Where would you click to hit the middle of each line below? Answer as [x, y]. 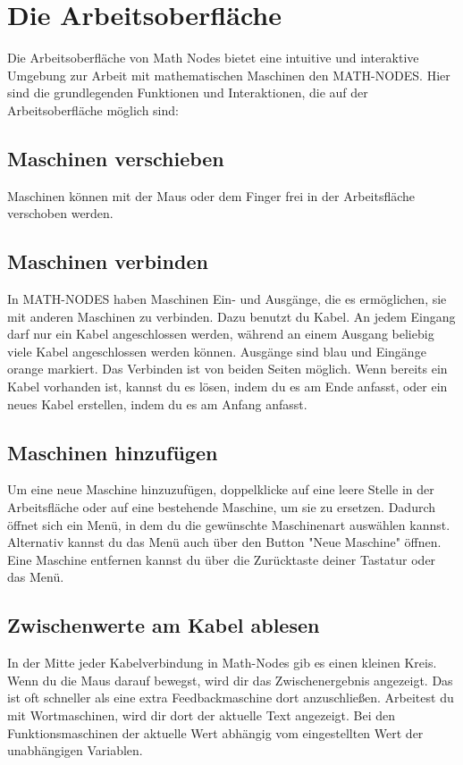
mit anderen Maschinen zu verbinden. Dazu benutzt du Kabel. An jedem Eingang [231, 316]
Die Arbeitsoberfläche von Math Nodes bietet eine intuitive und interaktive [213, 58]
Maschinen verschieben [116, 158]
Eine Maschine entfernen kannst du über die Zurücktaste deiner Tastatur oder [222, 559]
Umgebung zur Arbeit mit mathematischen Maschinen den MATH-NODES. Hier [229, 75]
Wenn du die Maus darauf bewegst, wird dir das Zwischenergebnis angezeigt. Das [230, 680]
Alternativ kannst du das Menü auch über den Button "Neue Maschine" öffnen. [224, 542]
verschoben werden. [60, 213]
